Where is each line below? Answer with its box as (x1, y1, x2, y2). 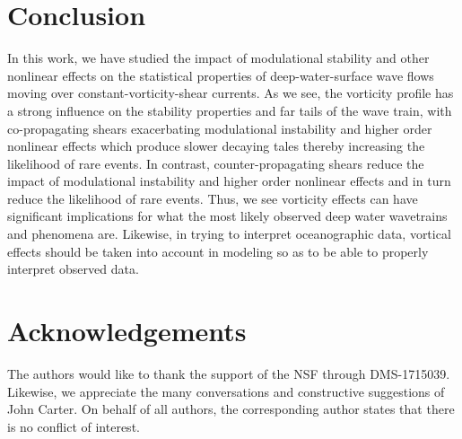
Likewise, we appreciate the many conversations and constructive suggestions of (7, 382, 445, 400)
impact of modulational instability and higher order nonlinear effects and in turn (7, 171, 451, 190)
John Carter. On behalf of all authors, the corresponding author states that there (7, 399, 455, 418)
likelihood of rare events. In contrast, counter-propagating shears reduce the (7, 154, 424, 172)
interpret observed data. (7, 259, 139, 278)
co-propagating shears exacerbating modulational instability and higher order (7, 119, 432, 137)
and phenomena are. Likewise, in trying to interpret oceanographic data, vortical (7, 224, 451, 243)
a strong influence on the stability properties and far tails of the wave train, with (7, 101, 452, 119)
